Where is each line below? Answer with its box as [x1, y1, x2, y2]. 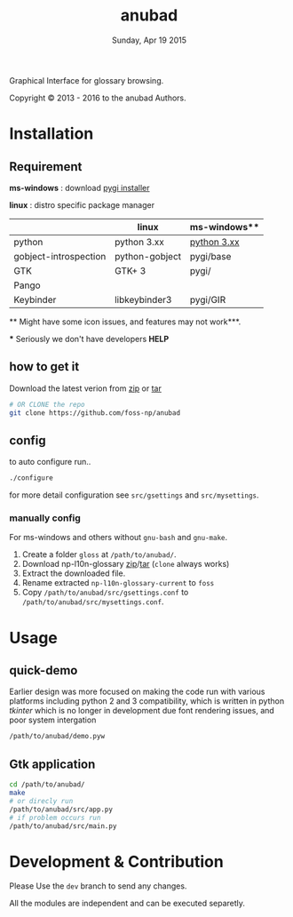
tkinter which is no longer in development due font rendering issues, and [9, 706, 275, 716]
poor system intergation [9, 714, 97, 725]
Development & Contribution [9, 851, 224, 872]
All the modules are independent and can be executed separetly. [9, 898, 246, 909]
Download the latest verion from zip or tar [9, 383, 162, 394]
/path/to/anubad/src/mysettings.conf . [21, 596, 164, 607]
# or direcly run [9, 796, 74, 805]
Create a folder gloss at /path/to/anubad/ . [21, 549, 177, 560]
